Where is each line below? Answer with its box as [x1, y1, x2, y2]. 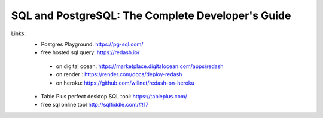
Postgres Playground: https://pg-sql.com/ [41, 41, 144, 48]
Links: [11, 30, 26, 37]
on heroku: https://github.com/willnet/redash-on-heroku [56, 79, 194, 86]
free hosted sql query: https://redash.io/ [41, 49, 140, 56]
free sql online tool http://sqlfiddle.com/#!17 [41, 101, 149, 108]
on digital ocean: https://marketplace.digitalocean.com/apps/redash [56, 63, 224, 70]
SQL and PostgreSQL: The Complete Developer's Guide [11, 9, 291, 22]
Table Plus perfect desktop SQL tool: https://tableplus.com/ [41, 92, 188, 100]
